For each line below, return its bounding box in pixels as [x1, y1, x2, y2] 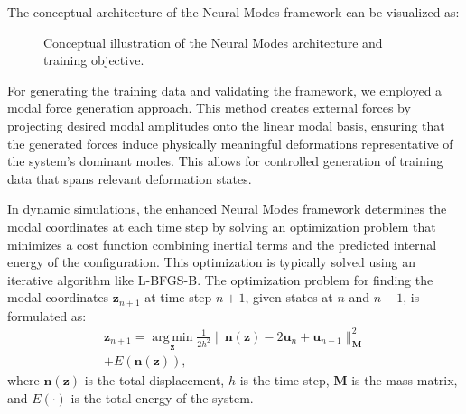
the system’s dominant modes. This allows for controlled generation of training [7, 152, 443, 170]
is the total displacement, [84, 371, 225, 390]
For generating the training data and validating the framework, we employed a [7, 80, 443, 99]
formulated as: [7, 306, 87, 325]
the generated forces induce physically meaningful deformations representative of [7, 133, 453, 152]
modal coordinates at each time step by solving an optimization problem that [7, 216, 436, 235]
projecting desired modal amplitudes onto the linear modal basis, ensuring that [7, 115, 445, 134]
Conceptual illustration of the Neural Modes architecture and [43, 32, 383, 51]
